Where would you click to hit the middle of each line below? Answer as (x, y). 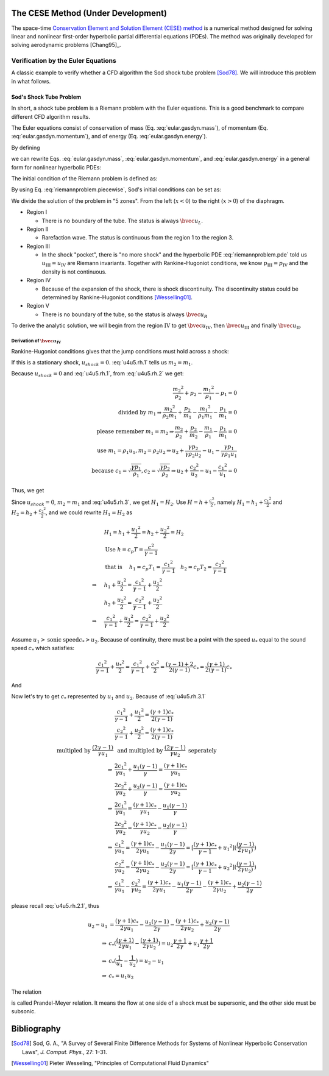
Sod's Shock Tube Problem (46, 97)
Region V (38, 306)
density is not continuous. (74, 272)
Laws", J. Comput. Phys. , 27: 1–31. (65, 1052)
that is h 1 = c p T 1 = (133, 568)
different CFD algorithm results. (51, 116)
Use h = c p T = (124, 550)
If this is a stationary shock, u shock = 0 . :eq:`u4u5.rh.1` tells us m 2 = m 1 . (102, 363)
